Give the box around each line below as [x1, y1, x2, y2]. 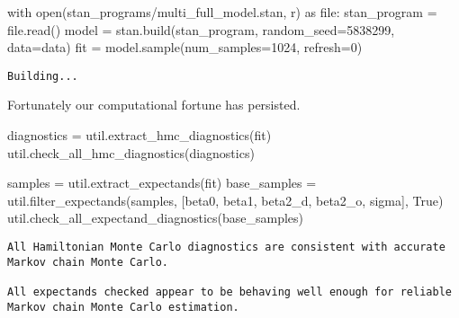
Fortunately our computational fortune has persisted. [7, 95, 301, 114]
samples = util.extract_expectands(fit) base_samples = [7, 173, 317, 192]
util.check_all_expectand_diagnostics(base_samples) [7, 208, 303, 227]
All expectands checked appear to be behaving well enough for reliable [7, 285, 452, 298]
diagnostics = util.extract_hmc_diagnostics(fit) [7, 126, 272, 145]
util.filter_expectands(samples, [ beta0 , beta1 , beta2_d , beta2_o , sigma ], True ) [7, 190, 444, 209]
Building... [7, 69, 78, 83]
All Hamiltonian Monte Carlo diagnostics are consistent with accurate [7, 241, 445, 253]
